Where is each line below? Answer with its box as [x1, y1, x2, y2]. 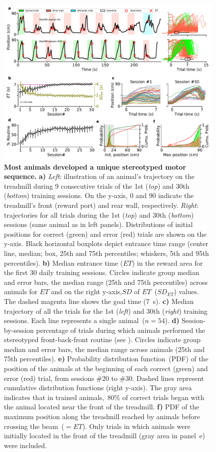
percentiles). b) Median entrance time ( [4, 257, 123, 268]
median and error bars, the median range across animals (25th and [4, 344, 205, 354]
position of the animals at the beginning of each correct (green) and [4, 363, 208, 374]
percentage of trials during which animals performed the [36, 325, 205, 335]
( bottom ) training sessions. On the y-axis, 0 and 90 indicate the [4, 190, 194, 201]
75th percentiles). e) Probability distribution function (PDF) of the [4, 353, 209, 364]
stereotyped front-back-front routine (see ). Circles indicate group [4, 334, 201, 345]
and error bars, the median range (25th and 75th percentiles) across [4, 276, 208, 287]
